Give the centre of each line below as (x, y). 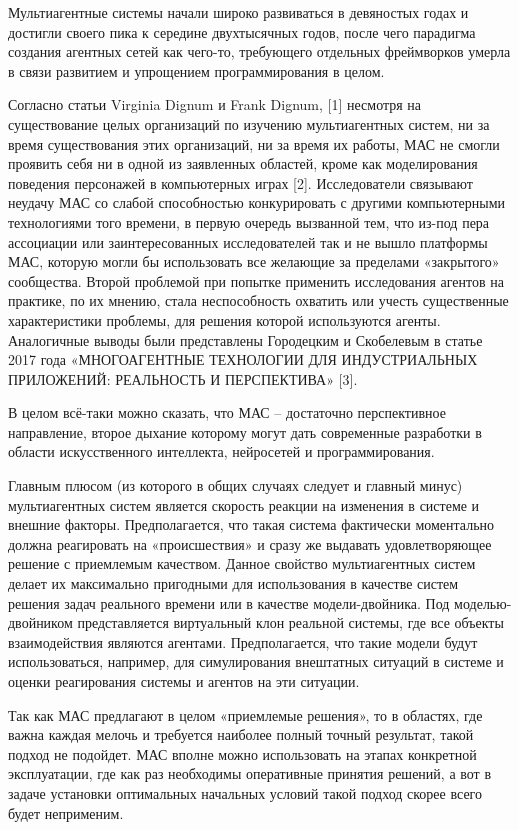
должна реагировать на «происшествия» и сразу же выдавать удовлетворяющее (250, 543)
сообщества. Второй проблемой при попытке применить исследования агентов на (256, 280)
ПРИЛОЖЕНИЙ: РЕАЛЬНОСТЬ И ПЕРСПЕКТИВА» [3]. (183, 378)
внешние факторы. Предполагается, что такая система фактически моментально (251, 524)
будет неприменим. (66, 812)
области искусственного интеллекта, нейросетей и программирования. (221, 451)
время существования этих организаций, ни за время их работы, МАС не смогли (254, 143)
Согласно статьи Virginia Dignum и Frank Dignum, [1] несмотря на (215, 104)
